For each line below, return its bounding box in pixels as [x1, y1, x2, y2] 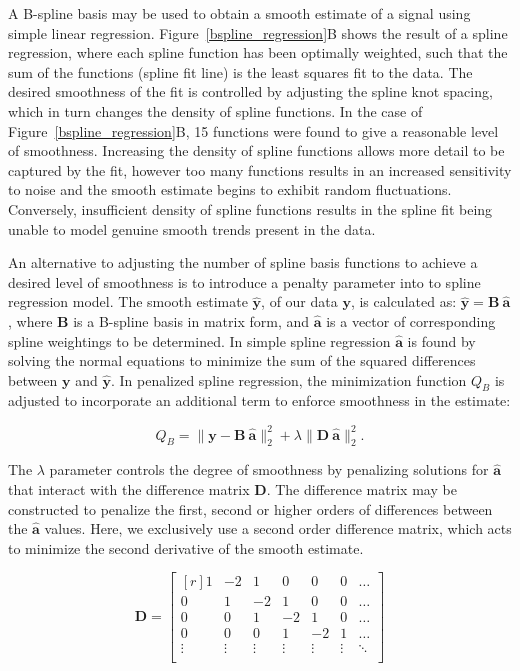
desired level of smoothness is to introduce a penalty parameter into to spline [8, 271, 481, 292]
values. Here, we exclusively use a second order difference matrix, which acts [44, 518, 512, 539]
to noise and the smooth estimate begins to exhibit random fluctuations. [8, 179, 452, 200]
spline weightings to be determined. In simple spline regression [8, 330, 391, 351]
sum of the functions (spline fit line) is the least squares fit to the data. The [8, 61, 473, 82]
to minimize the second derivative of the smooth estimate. [8, 537, 364, 558]
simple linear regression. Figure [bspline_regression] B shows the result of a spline [8, 22, 508, 43]
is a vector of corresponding [326, 310, 496, 331]
